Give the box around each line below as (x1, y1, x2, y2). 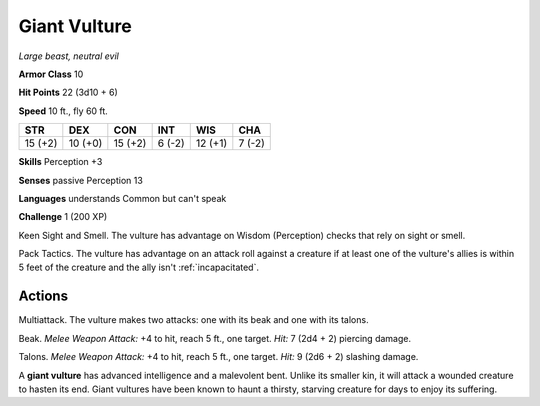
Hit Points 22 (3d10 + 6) (18, 86, 119, 99)
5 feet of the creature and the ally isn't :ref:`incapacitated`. (18, 261, 260, 274)
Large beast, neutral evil (18, 50, 119, 62)
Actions (18, 288, 69, 305)
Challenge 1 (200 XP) (18, 211, 108, 223)
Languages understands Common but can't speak (18, 192, 227, 204)
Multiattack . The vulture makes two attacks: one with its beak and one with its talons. (18, 314, 369, 326)
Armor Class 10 (18, 68, 84, 80)
